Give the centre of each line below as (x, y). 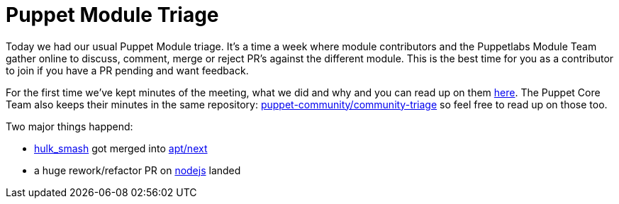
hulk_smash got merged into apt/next (121, 148)
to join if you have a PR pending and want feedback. (127, 70)
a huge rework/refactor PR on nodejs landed (138, 170)
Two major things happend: (69, 126)
